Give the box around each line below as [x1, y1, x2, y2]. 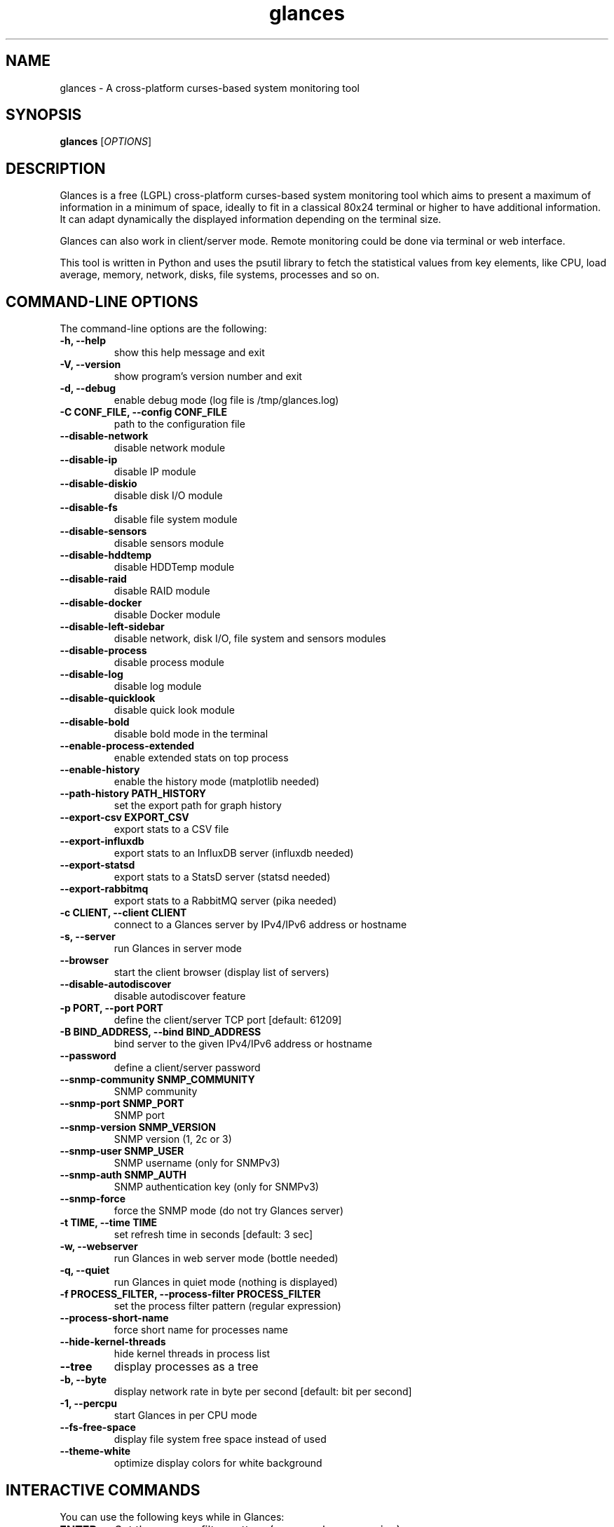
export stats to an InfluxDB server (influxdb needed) [114, 847, 354, 860]
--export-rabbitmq [60, 883, 149, 895]
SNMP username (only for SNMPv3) [114, 1157, 280, 1169]
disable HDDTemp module [114, 561, 235, 574]
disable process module [114, 656, 225, 669]
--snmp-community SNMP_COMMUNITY [60, 1073, 255, 1086]
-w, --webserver [60, 1240, 138, 1253]
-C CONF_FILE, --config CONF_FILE [60, 406, 227, 419]
